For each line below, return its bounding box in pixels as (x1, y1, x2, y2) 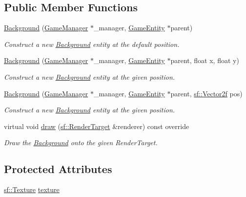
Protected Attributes (4, 161, 112, 176)
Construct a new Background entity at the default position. (4, 39, 180, 49)
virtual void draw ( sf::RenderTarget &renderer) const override (4, 121, 189, 131)
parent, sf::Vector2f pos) (170, 88, 243, 98)
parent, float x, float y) (170, 55, 239, 66)
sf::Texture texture (4, 184, 60, 195)
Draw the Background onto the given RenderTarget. (4, 137, 158, 148)
